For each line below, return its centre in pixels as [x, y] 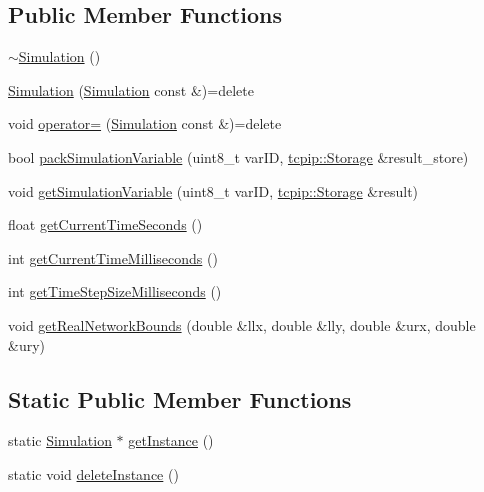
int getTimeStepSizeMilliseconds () [115, 291]
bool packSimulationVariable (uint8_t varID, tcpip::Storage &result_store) [238, 156]
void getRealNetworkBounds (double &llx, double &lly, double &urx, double [242, 324]
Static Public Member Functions [180, 398]
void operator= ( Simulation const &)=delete [145, 123]
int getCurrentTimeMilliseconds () [113, 257]
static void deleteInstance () [93, 473]
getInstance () [171, 440]
